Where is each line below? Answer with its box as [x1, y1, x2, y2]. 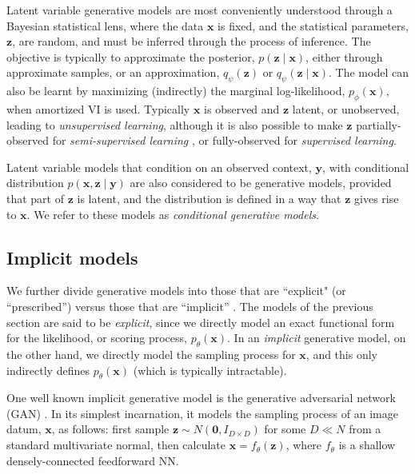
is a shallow [338, 436, 396, 453]
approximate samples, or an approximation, [6, 64, 220, 81]
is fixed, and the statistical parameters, [217, 17, 409, 34]
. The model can [329, 64, 409, 81]
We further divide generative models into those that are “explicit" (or [6, 282, 346, 299]
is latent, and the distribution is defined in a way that [77, 189, 341, 206]
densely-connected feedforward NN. [6, 452, 179, 468]
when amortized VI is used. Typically [6, 100, 190, 117]
